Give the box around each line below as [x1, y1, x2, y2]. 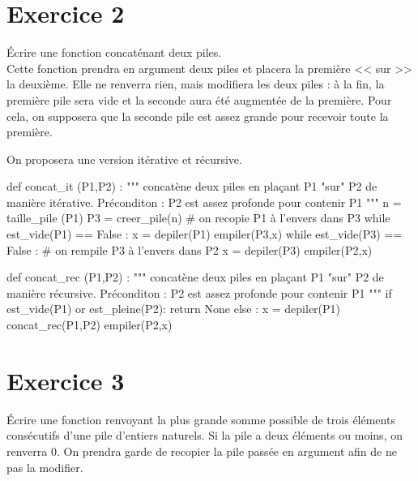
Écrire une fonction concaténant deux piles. [6, 44, 222, 61]
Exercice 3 [6, 363, 125, 397]
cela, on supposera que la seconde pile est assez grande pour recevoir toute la [6, 107, 389, 124]
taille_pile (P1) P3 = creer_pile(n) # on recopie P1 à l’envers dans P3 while [6, 209, 390, 226]
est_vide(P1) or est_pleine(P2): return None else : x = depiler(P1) [6, 300, 341, 317]
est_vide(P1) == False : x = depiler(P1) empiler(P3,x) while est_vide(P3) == [6, 225, 403, 243]
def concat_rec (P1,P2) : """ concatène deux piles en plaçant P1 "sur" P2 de [6, 268, 384, 286]
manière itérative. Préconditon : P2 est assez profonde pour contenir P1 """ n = [6, 193, 402, 210]
